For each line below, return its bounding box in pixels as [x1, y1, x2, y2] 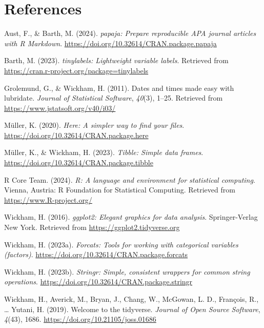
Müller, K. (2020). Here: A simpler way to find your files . [4, 120, 185, 130]
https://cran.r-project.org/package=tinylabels [4, 65, 149, 75]
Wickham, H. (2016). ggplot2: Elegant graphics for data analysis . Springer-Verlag [4, 211, 258, 222]
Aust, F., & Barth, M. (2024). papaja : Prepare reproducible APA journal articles [4, 28, 256, 38]
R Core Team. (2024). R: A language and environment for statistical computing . [4, 174, 255, 185]
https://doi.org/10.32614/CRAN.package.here [4, 129, 149, 140]
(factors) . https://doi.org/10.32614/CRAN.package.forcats [4, 249, 188, 260]
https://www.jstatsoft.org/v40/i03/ [4, 102, 116, 113]
